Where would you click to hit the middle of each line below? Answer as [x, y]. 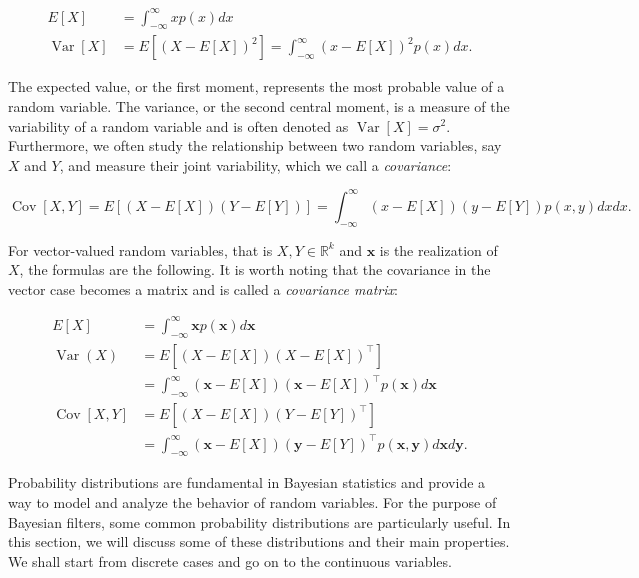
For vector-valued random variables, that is [140, 249]
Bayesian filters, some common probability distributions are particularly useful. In [259, 521]
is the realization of [438, 249]
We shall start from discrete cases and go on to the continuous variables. [230, 560]
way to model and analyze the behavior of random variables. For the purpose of [252, 502]
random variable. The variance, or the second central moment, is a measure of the [259, 105]
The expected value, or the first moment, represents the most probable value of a [256, 86]
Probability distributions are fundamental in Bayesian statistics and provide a [247, 482]
